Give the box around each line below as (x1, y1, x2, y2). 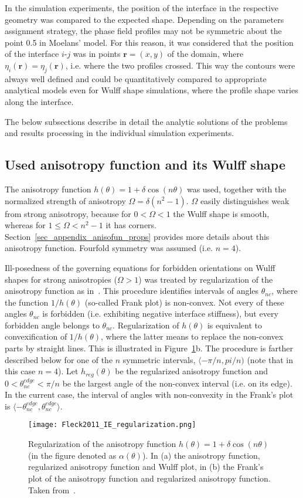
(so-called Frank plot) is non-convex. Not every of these (84, 296, 284, 308)
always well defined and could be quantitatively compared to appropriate (5, 72, 267, 84)
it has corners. (105, 219, 157, 231)
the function (5, 296, 49, 308)
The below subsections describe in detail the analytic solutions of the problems (5, 115, 288, 127)
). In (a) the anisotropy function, (142, 449, 260, 461)
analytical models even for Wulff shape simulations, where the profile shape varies (5, 84, 298, 96)
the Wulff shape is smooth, (173, 207, 270, 219)
